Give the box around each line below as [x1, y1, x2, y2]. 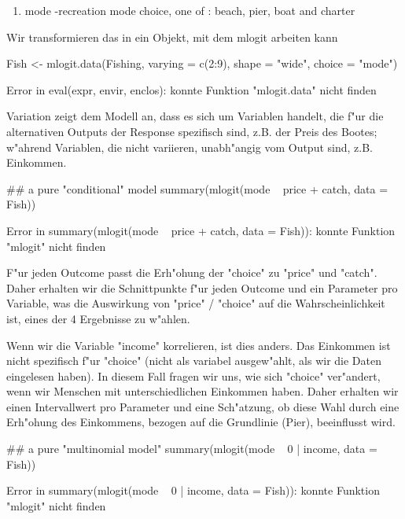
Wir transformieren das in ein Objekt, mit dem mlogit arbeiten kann [6, 28, 338, 45]
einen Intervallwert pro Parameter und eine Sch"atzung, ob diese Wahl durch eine [6, 398, 399, 414]
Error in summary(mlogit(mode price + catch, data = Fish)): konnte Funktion [6, 222, 396, 238]
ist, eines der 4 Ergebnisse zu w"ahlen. [6, 310, 190, 326]
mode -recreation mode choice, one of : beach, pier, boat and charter [24, 2, 355, 18]
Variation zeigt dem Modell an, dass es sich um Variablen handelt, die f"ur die [6, 108, 384, 124]
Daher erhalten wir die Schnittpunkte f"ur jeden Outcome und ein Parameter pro [6, 279, 398, 296]
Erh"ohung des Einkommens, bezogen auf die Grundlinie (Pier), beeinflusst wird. [6, 414, 396, 430]
